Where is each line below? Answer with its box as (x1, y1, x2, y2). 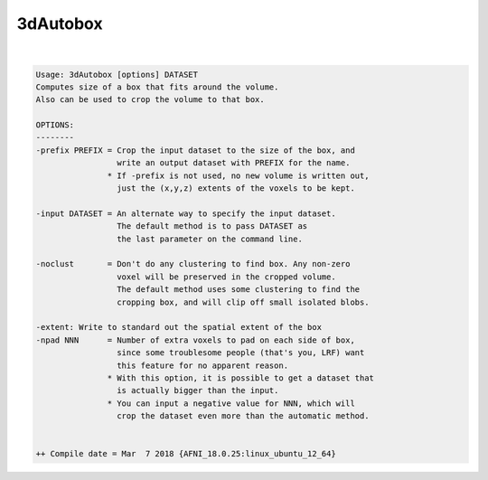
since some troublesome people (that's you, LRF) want (116, 348, 365, 358)
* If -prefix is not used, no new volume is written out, (107, 170, 370, 181)
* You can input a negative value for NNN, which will (107, 398, 356, 409)
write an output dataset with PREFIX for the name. (116, 158, 351, 168)
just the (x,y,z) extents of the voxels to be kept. (116, 184, 356, 193)
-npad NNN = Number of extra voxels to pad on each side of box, (35, 334, 356, 345)
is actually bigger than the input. (116, 385, 279, 396)
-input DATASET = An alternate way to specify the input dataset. (35, 208, 336, 219)
